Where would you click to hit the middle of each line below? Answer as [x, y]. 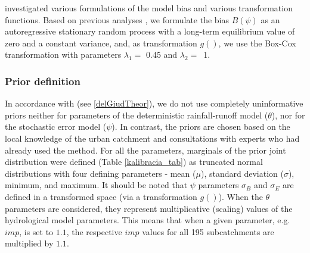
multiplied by [29, 243]
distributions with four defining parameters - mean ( [100, 173]
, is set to [36, 231]
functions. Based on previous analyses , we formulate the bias [117, 19]
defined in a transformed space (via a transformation [101, 196]
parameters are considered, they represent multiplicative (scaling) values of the [149, 208]
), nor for [288, 115]
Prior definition [43, 81]
